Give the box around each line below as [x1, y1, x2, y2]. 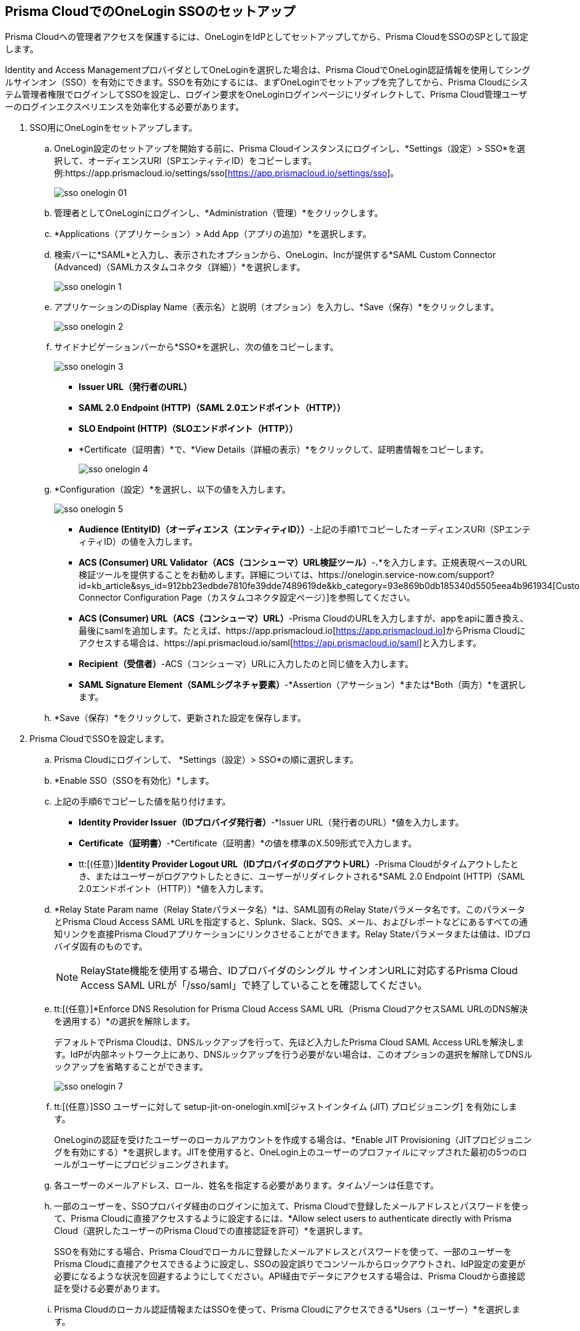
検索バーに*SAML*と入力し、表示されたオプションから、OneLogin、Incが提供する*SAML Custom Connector [54, 249, 496, 260]
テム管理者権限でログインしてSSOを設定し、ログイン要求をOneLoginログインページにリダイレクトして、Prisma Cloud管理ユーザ [5, 89, 527, 100]
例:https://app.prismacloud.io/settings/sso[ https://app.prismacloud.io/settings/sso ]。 [54, 168, 399, 179]
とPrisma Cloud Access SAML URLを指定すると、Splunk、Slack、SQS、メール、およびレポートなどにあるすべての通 [54, 916, 528, 927]
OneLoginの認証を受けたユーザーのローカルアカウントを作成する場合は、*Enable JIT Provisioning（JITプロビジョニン [54, 1134, 532, 1146]
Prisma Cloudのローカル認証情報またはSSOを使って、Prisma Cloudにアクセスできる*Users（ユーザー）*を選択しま [54, 1304, 520, 1315]
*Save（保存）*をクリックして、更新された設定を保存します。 [54, 712, 306, 724]
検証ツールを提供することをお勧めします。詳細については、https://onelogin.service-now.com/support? [79, 569, 495, 580]
